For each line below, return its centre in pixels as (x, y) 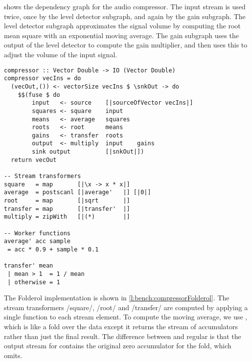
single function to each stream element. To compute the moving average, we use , (126, 317)
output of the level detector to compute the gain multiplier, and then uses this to (126, 45)
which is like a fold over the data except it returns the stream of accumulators (121, 327)
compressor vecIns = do (43, 79)
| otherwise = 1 (34, 282)
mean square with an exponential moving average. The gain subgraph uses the (121, 35)
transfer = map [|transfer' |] (67, 209)
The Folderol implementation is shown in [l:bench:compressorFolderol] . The (117, 298)
